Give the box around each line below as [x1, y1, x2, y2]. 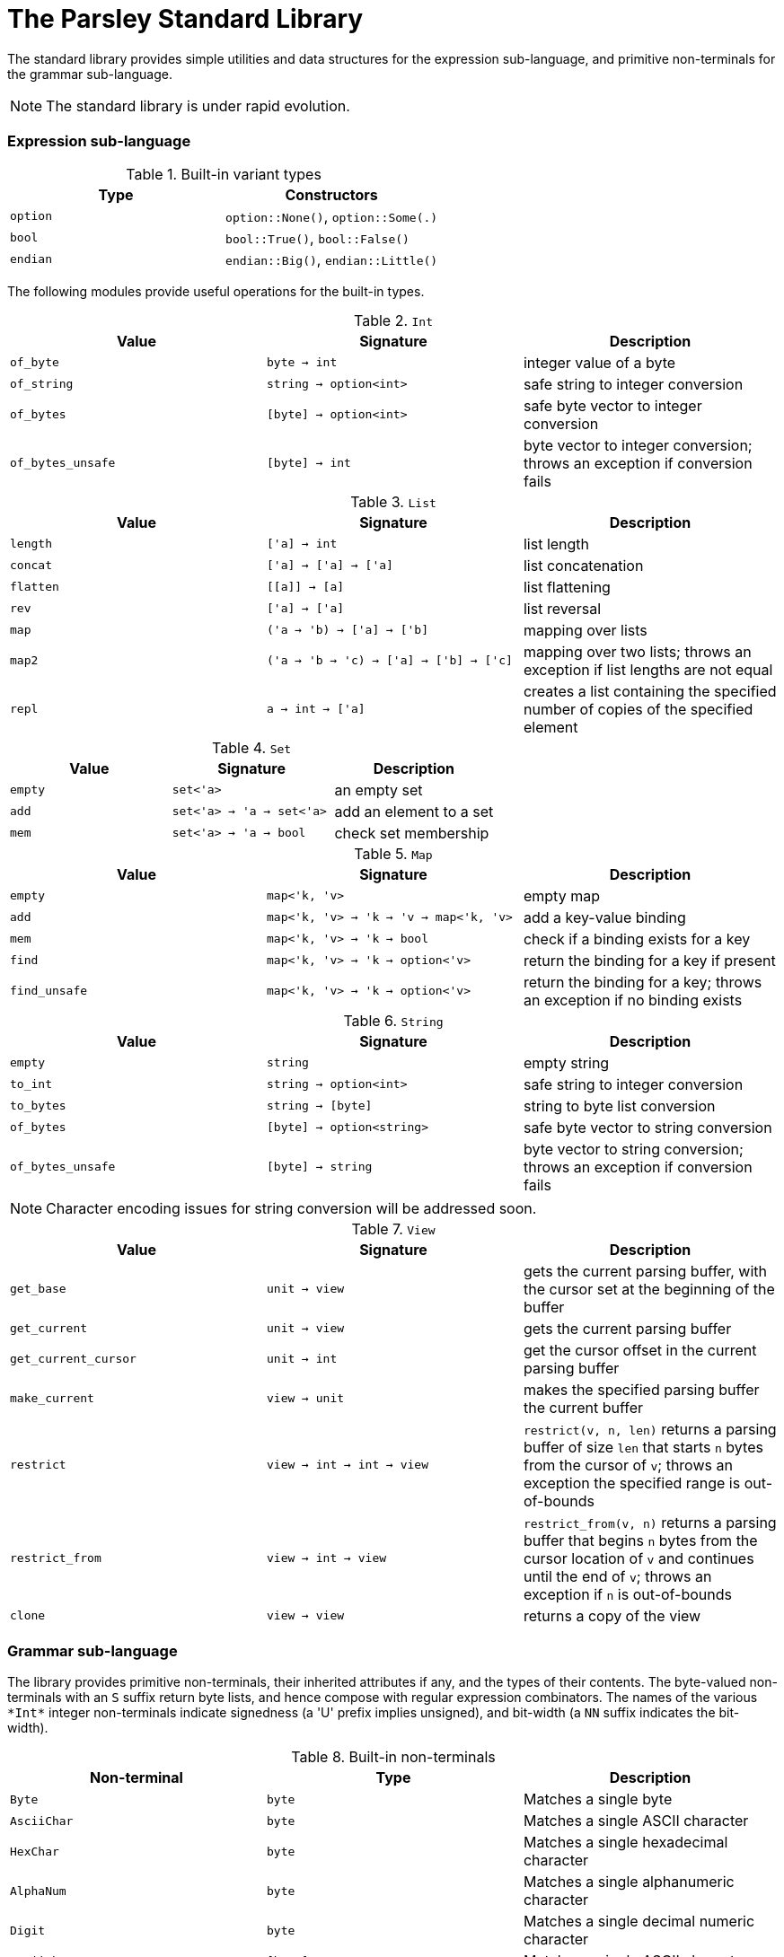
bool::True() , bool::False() [225, 228, 410, 247]
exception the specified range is [523, 1473, 741, 1492]
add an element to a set [334, 802, 494, 821]
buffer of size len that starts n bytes [523, 1437, 763, 1456]
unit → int [266, 1352, 338, 1365]
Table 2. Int [354, 311, 433, 329]
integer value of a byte [523, 353, 676, 372]
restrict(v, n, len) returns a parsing [523, 1419, 777, 1438]
